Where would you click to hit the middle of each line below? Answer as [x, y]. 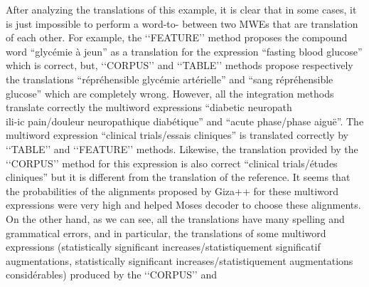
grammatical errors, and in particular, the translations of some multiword [166, 233]
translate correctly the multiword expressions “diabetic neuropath [149, 107]
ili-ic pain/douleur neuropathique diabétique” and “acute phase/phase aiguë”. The [185, 121]
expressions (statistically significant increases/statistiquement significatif [163, 247]
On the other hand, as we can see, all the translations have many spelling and [175, 218]
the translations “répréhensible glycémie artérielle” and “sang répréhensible [170, 79]
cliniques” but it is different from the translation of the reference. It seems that [178, 177]
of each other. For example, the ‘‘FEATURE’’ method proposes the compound [177, 37]
